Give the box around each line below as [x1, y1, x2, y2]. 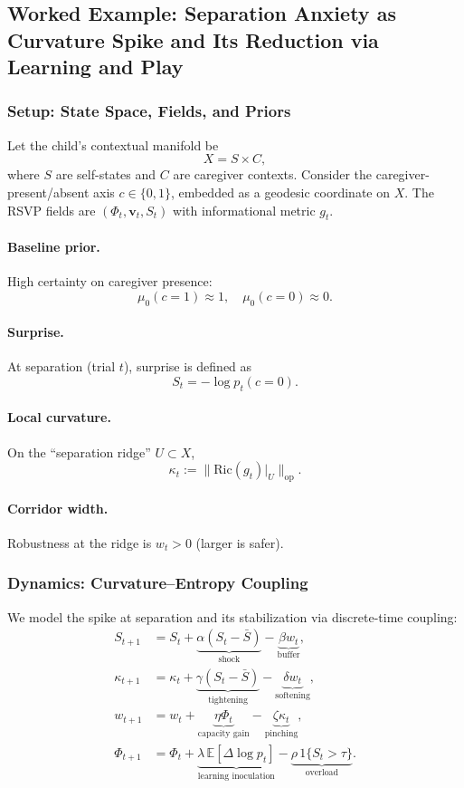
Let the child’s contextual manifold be [7, 135, 219, 154]
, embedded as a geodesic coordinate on [170, 182, 390, 201]
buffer [277, 650, 300, 660]
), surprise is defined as [123, 357, 252, 376]
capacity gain [197, 729, 250, 739]
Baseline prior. [7, 236, 100, 255]
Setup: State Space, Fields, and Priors [7, 100, 291, 122]
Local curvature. [7, 408, 111, 427]
